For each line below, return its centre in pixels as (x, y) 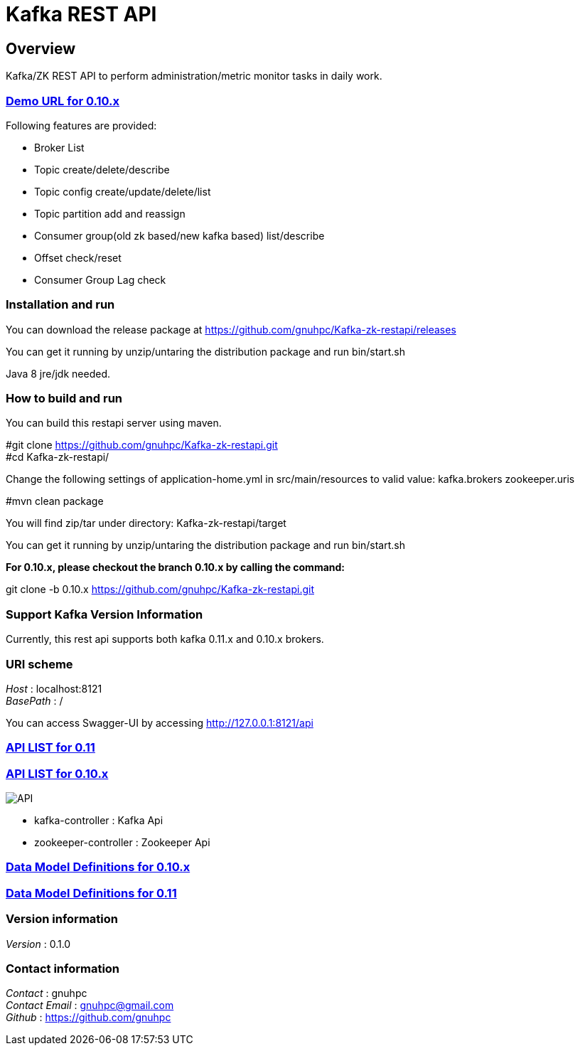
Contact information (63, 968)
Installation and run (60, 305)
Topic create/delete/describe (102, 169)
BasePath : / (34, 700)
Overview (41, 48)
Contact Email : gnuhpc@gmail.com (90, 1005)
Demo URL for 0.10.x (63, 101)
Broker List (59, 147)
